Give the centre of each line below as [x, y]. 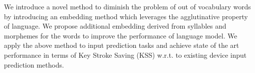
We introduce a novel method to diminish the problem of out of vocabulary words [127, 6]
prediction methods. [34, 64]
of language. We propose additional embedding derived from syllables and [115, 26]
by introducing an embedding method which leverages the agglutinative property [126, 16]
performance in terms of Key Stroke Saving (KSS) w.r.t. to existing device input [125, 55]
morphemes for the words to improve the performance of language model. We [121, 35]
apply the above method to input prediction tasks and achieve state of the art [122, 45]
